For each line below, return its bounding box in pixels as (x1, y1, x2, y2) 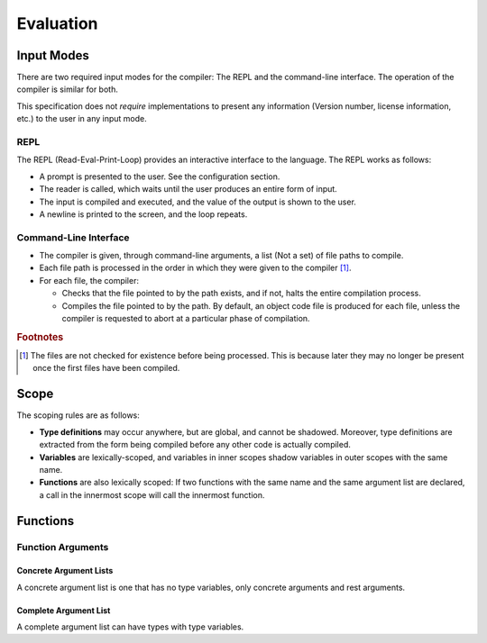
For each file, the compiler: (39, 275, 140, 285)
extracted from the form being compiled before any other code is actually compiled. (39, 439, 352, 450)
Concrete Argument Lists (16, 566, 114, 576)
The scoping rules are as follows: (16, 410, 140, 421)
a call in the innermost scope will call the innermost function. (39, 489, 265, 500)
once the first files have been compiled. (32, 363, 180, 374)
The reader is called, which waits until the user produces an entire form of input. (39, 184, 337, 195)
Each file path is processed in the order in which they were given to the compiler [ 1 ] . (39, 262, 352, 274)
